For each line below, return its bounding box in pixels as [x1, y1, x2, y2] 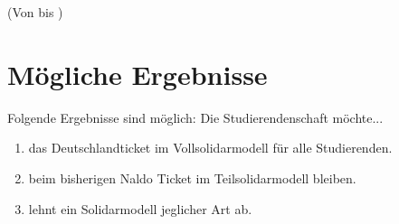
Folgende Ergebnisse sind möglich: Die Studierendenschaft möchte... [7, 107, 384, 126]
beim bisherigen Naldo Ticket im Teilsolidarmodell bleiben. [28, 168, 356, 187]
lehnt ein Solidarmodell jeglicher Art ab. [28, 199, 252, 218]
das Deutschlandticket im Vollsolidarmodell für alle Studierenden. [28, 138, 393, 157]
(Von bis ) [7, 3, 63, 21]
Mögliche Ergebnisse [7, 55, 268, 92]
